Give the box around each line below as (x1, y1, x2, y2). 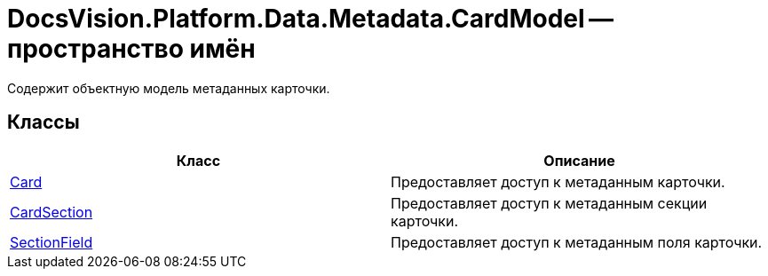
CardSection (10, 202, 93, 221)
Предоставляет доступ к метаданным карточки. (391, 172, 725, 191)
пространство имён (7, 34, 256, 64)
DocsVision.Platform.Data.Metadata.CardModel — (7, 4, 614, 34)
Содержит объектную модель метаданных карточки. (7, 80, 330, 96)
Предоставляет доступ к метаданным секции (391, 193, 708, 212)
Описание (543, 151, 615, 170)
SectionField (10, 233, 93, 251)
